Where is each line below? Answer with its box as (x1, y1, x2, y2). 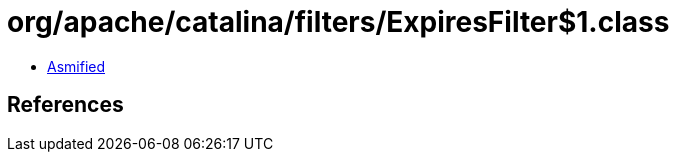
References (7, 92, 124, 118)
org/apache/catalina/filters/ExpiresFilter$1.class (7, 5, 670, 39)
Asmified (47, 57, 106, 75)
